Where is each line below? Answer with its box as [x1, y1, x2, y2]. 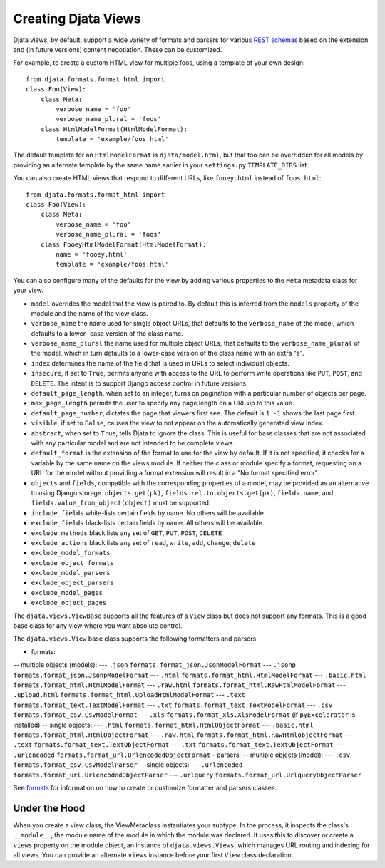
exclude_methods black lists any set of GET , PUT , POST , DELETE [31, 528, 222, 537]
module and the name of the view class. [31, 309, 149, 317]
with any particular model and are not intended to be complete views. [31, 439, 235, 447]
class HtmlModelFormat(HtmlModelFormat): [40, 125, 188, 133]
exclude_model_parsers [31, 569, 111, 577]
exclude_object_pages [31, 599, 107, 607]
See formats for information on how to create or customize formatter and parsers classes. [13, 783, 277, 792]
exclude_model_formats [31, 549, 111, 557]
